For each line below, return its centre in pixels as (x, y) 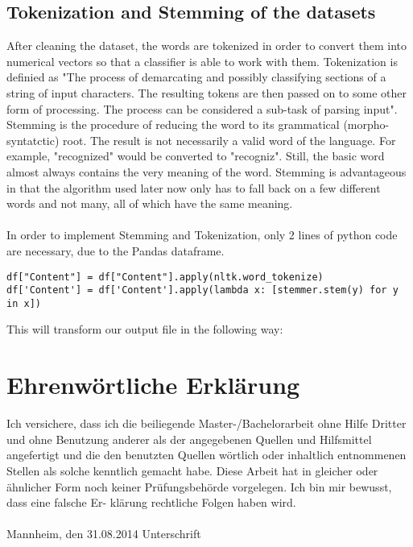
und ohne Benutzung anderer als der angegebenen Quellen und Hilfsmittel (189, 439)
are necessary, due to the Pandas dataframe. (116, 250)
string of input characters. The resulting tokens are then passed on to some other (206, 92)
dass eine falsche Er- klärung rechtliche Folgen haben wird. (151, 502)
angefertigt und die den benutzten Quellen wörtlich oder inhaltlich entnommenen (206, 455)
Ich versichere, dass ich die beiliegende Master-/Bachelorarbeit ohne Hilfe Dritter (206, 423)
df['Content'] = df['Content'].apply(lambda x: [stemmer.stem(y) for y (202, 290)
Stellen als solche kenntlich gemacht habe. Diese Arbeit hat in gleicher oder (192, 470)
